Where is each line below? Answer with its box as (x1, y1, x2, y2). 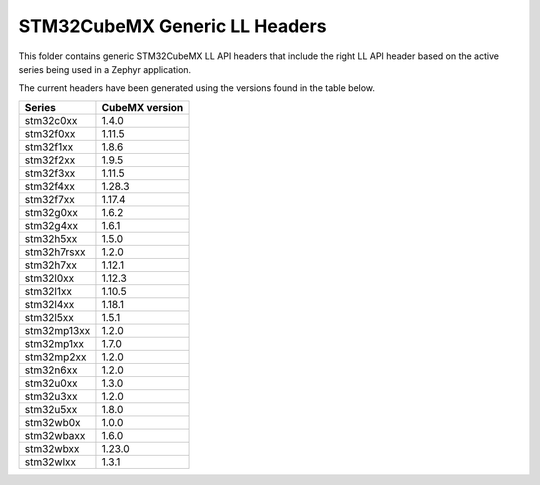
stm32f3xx (24, 166, 76, 180)
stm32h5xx (24, 231, 78, 245)
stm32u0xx (24, 376, 79, 390)
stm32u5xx (24, 402, 78, 416)
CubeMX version (101, 100, 184, 114)
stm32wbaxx (24, 428, 86, 442)
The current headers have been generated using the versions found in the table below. (18, 82, 375, 94)
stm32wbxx (24, 441, 80, 455)
